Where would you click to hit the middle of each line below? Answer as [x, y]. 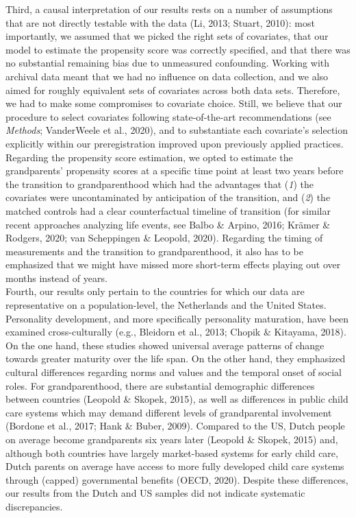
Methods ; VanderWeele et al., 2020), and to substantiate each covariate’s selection [177, 130]
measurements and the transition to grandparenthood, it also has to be [154, 251]
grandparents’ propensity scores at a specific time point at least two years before [175, 170]
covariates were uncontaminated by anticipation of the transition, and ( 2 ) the [168, 197]
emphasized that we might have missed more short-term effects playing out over [173, 264]
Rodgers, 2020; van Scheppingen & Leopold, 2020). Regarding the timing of [164, 238]
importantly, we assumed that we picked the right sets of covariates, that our [167, 36]
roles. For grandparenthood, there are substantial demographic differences [160, 385]
